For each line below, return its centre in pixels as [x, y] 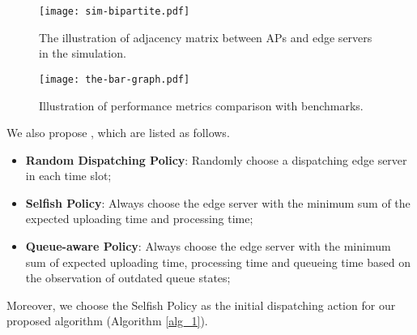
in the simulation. [83, 53]
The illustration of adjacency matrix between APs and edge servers [206, 37]
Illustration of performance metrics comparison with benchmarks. [201, 105]
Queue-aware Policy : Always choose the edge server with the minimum [208, 246]
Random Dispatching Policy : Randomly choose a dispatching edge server [216, 159]
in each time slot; [68, 176]
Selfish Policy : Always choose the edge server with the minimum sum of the [218, 202]
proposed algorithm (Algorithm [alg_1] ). [107, 321]
